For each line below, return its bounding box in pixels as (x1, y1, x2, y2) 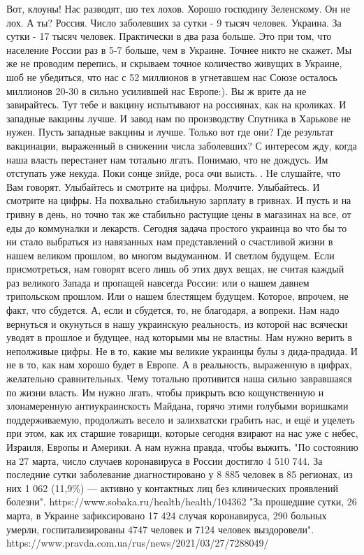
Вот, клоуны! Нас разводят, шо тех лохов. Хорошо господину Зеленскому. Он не (6, 1, 351, 15)
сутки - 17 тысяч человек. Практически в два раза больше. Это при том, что (6, 29, 332, 43)
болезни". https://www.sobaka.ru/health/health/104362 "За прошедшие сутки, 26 (6, 494, 357, 509)
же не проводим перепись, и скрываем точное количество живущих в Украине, (6, 56, 342, 71)
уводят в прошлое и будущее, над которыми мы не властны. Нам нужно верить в (6, 330, 353, 345)
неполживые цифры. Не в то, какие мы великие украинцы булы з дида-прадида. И (6, 343, 358, 358)
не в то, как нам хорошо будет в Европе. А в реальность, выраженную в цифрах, (6, 357, 352, 372)
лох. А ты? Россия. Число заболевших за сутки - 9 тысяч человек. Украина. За (6, 15, 342, 29)
